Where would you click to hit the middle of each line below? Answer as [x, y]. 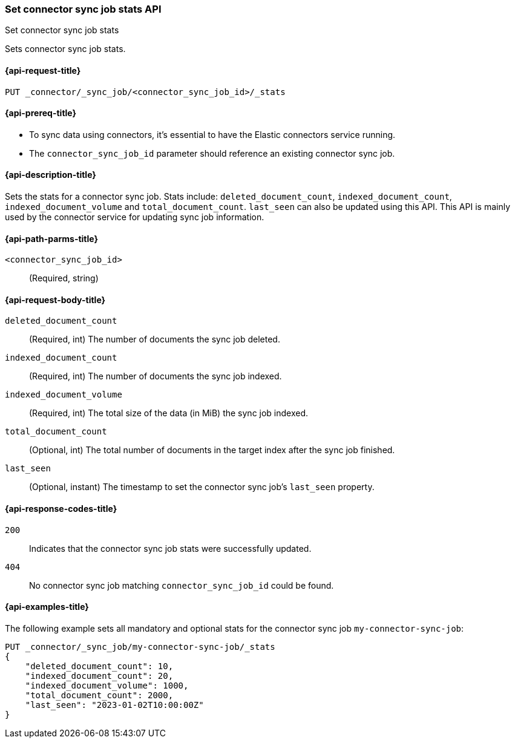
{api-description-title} [51, 175]
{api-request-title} [43, 70]
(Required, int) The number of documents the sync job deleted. [155, 339]
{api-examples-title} [47, 607]
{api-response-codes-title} [61, 509]
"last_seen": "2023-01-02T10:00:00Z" [114, 705]
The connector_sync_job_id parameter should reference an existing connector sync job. [212, 153]
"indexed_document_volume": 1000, [107, 685]
